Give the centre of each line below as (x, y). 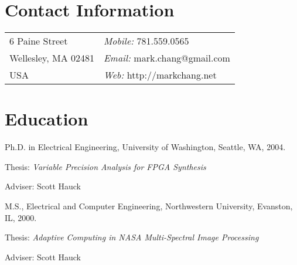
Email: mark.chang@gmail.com (167, 58)
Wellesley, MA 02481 (52, 58)
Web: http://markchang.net (160, 75)
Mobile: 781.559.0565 (146, 41)
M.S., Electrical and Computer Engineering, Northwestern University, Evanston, (149, 206)
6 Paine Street (39, 41)
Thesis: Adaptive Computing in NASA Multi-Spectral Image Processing (132, 237)
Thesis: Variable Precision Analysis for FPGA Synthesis (105, 166)
